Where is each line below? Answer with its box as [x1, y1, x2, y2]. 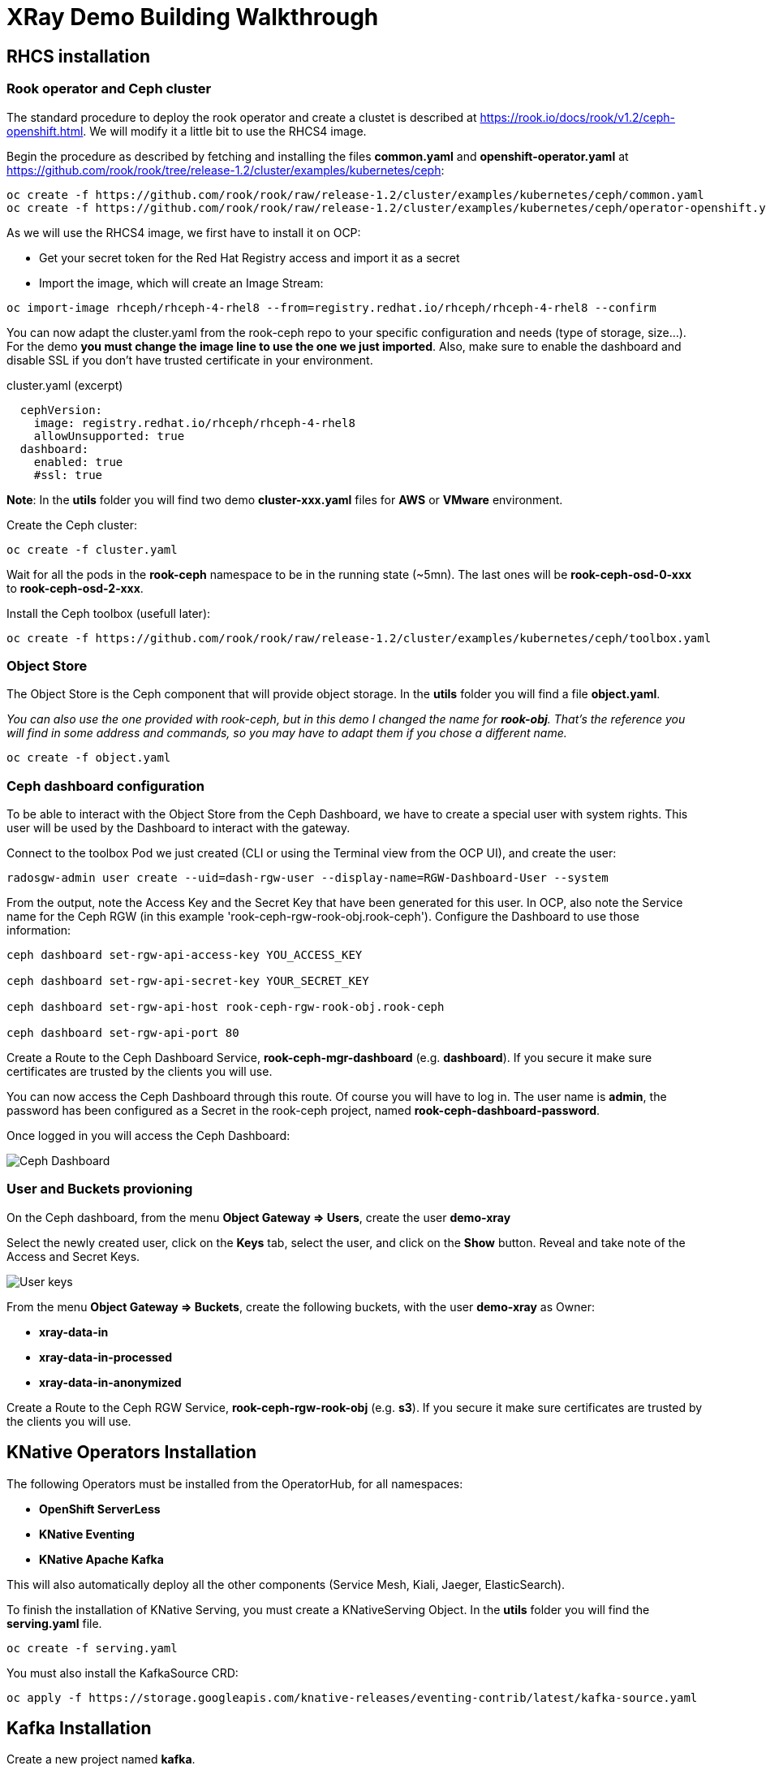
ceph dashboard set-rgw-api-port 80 [6, 1026, 239, 1040]
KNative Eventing [39, 1526, 135, 1541]
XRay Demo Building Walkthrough [6, 3, 379, 31]
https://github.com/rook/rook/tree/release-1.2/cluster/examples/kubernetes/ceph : [6, 162, 445, 177]
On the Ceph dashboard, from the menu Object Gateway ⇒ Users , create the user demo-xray [6, 1210, 511, 1224]
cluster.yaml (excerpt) [6, 378, 123, 392]
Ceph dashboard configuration [6, 777, 204, 794]
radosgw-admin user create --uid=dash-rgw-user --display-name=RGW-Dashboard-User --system [6, 871, 609, 885]
